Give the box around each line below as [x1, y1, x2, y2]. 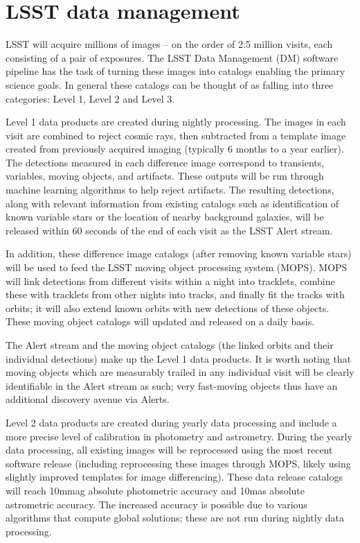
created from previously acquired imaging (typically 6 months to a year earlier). [6, 141, 344, 156]
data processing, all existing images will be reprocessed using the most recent [6, 442, 333, 457]
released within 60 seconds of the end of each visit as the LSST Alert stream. [6, 223, 333, 237]
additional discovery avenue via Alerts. [6, 392, 170, 406]
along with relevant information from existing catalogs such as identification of [6, 196, 339, 210]
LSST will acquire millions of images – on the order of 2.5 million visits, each [6, 37, 333, 51]
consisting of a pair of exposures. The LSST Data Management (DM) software [6, 50, 339, 64]
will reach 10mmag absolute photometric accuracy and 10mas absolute [6, 483, 305, 497]
